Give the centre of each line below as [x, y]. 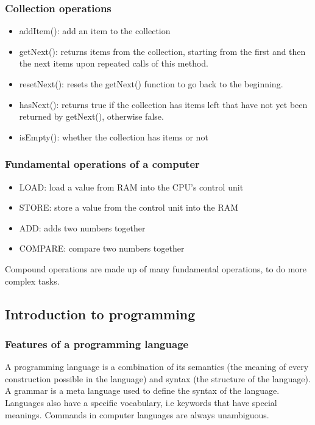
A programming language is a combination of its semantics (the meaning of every [157, 367]
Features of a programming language [97, 343]
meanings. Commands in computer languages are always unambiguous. [137, 414]
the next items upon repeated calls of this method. [114, 63]
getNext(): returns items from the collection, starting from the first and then [162, 51]
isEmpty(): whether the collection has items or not [114, 136]
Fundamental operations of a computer [102, 164]
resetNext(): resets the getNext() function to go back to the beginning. [151, 84]
